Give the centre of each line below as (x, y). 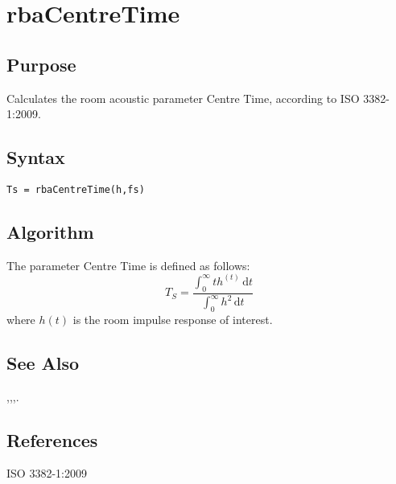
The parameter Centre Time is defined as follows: (128, 265)
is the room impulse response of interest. (173, 319)
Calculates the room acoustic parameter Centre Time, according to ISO (183, 98)
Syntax (36, 157)
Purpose (41, 64)
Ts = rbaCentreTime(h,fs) (76, 189)
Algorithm (50, 232)
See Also (43, 362)
